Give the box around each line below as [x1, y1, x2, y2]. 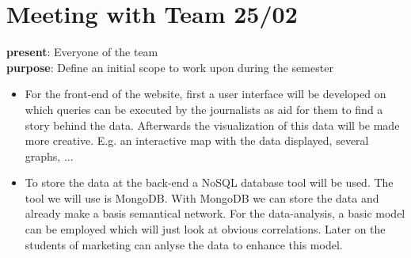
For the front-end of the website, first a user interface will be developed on [25, 85, 386, 102]
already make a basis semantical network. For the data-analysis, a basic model [25, 205, 405, 222]
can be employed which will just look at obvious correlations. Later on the [25, 221, 386, 237]
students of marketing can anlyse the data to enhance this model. [25, 236, 343, 252]
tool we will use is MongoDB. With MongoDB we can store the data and [25, 189, 379, 206]
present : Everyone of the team [6, 44, 158, 60]
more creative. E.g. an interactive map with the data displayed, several [25, 132, 369, 149]
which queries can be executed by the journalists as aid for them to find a [25, 101, 383, 117]
